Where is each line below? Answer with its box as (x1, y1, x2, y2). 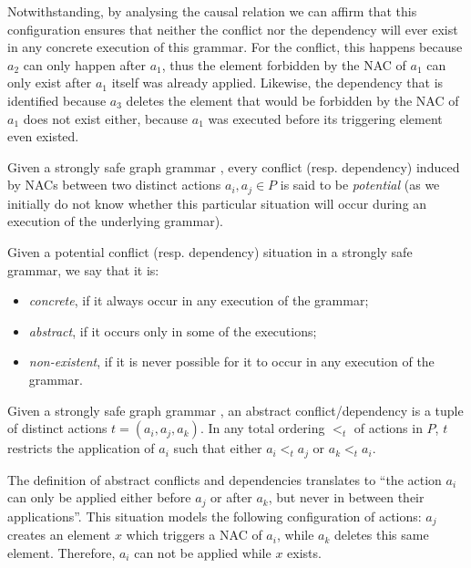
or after (210, 488, 252, 507)
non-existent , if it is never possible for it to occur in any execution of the (28, 352, 435, 371)
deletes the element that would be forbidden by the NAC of (126, 90, 459, 109)
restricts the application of (7, 439, 155, 458)
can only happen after (23, 55, 146, 74)
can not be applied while (134, 542, 271, 562)
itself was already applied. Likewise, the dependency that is (111, 73, 444, 92)
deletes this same (334, 525, 429, 544)
